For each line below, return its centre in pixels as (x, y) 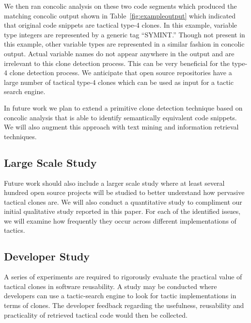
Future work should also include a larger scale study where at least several (114, 183)
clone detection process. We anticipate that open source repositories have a (121, 73)
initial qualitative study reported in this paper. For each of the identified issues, (122, 211)
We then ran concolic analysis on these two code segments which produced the (120, 6)
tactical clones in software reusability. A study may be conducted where (110, 286)
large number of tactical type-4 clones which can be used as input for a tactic (119, 82)
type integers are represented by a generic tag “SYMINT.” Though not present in (125, 34)
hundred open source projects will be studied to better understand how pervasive (124, 192)
